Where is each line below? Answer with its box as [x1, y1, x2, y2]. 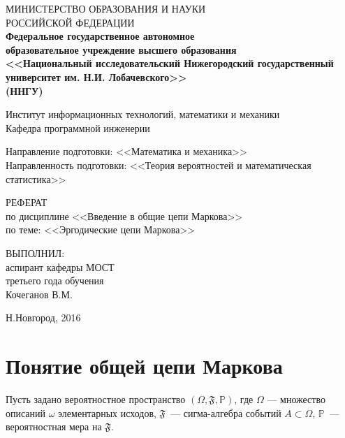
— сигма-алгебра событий [170, 405, 281, 420]
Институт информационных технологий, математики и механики [6, 107, 280, 122]
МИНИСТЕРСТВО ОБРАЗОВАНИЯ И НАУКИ [6, 1, 206, 15]
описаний [6, 405, 46, 420]
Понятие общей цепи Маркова [6, 351, 283, 380]
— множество [267, 392, 325, 406]
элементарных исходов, [58, 405, 156, 420]
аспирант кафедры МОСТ [6, 259, 115, 274]
